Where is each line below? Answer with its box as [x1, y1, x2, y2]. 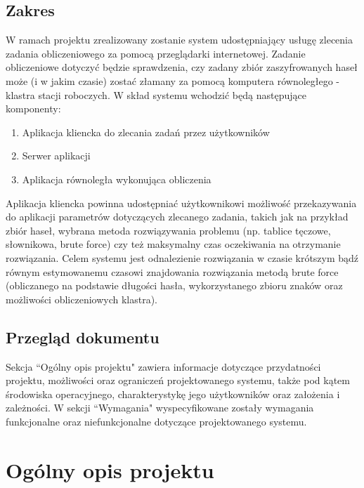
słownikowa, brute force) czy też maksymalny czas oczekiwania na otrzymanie [6, 237, 341, 251]
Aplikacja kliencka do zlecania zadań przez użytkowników [22, 124, 270, 139]
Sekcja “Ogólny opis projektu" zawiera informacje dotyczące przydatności [6, 359, 321, 374]
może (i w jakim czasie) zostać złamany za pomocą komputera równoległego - [6, 73, 340, 88]
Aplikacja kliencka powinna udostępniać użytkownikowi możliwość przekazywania [6, 195, 357, 210]
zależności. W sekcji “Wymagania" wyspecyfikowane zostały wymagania [6, 400, 314, 415]
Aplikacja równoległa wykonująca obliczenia [22, 171, 212, 186]
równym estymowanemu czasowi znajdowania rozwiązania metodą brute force [6, 264, 339, 279]
